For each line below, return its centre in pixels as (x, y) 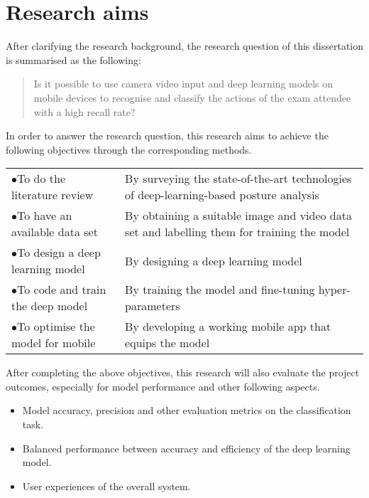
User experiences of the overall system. (106, 486)
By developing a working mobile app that (228, 327)
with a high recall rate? (84, 111)
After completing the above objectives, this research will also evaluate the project (183, 372)
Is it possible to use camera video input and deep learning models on (183, 84)
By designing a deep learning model (214, 260)
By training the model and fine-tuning (220, 290)
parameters (153, 306)
